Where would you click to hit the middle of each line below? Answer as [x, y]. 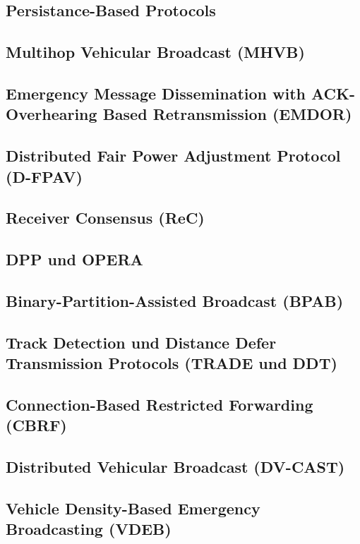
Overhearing [52, 114]
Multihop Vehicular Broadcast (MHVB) [155, 52]
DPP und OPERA [74, 259]
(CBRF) [36, 425]
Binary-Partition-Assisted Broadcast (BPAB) [175, 300]
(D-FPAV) [44, 176]
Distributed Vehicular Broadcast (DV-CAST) [175, 466]
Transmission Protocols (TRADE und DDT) [172, 363]
